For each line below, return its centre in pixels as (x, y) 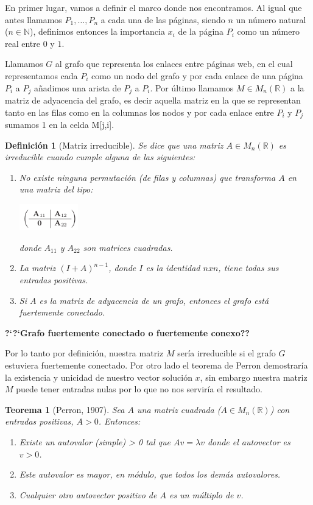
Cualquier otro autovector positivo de (88, 494)
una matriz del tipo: (56, 189)
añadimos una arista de (77, 87)
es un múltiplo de (201, 494)
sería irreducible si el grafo (227, 353)
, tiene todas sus (248, 268)
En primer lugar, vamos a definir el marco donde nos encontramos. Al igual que (153, 7)
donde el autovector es (249, 442)
